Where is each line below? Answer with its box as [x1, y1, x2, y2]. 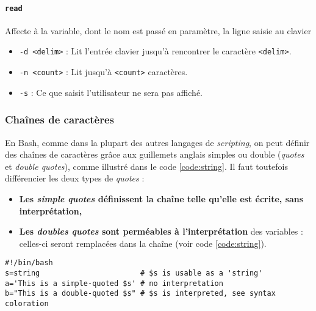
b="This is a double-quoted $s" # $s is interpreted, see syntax [5, 289, 276, 298]
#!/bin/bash [5, 258, 53, 268]
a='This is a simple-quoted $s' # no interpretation [5, 279, 223, 288]
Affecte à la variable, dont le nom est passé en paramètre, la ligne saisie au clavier [5, 24, 312, 37]
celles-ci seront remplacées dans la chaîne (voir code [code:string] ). [19, 236, 267, 249]
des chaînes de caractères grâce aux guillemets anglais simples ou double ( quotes [5, 148, 304, 161]
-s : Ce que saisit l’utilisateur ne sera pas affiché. [19, 86, 203, 98]
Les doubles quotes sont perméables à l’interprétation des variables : [19, 225, 303, 238]
